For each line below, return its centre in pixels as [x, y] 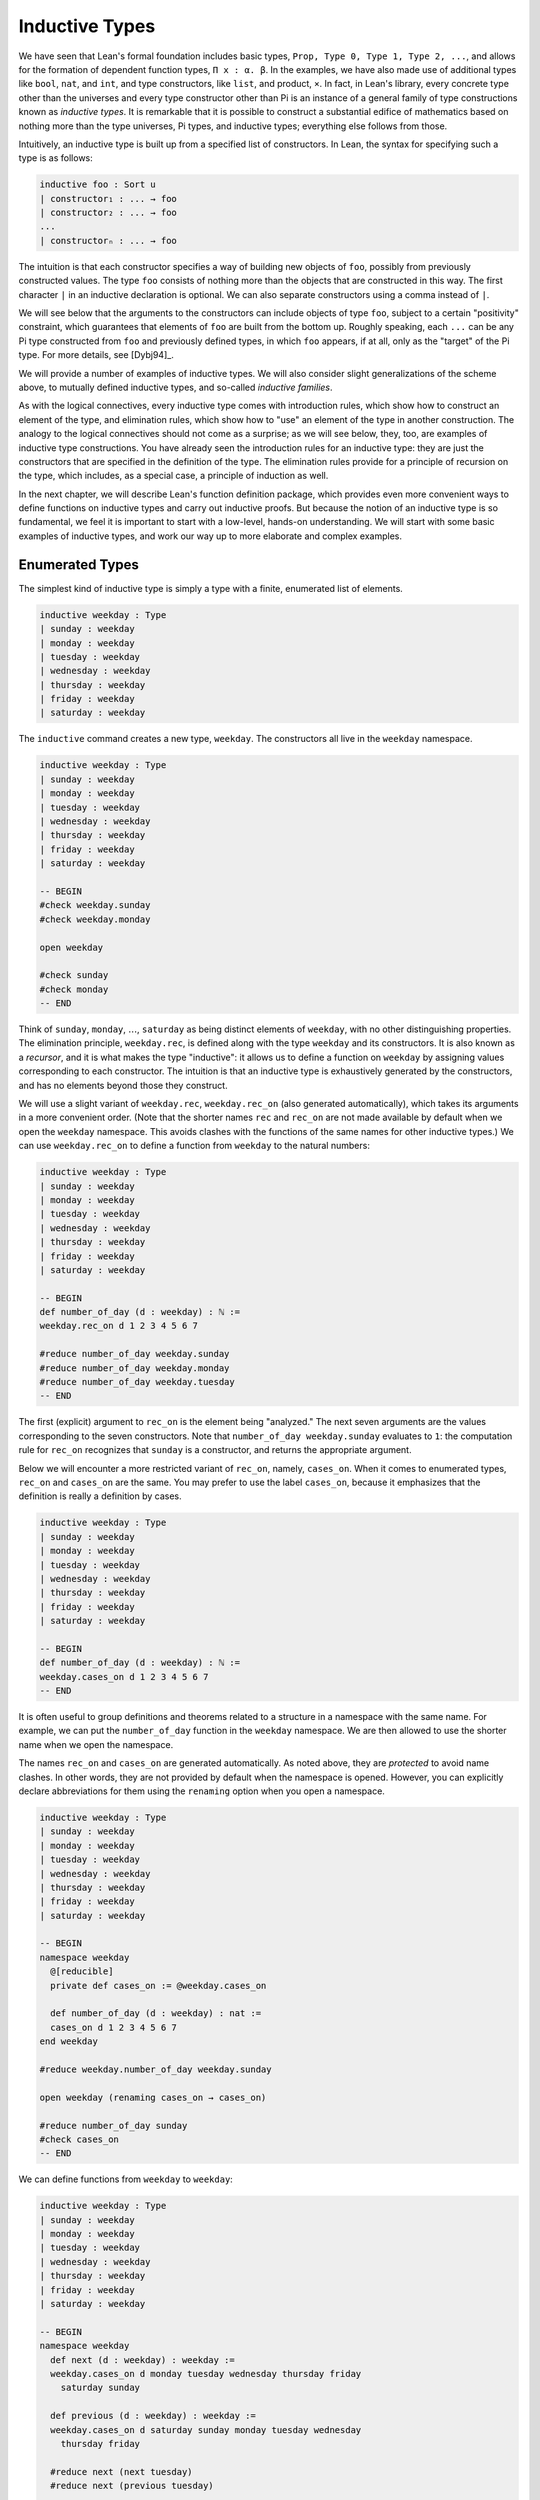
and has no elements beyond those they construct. [123, 1085]
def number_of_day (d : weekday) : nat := [156, 2013]
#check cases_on [79, 2139]
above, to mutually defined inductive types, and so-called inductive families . [176, 387]
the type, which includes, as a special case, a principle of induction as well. [173, 476]
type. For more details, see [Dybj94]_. [96, 355]
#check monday [74, 989]
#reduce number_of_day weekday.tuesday [137, 1382]
